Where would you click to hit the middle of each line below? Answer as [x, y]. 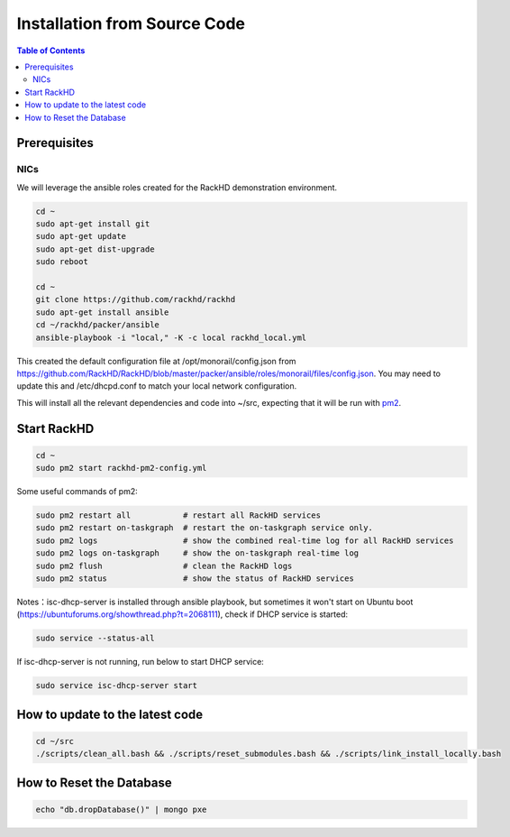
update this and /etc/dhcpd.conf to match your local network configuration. [157, 386]
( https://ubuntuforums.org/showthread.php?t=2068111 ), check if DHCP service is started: [182, 614]
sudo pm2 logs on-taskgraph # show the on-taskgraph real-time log [197, 553]
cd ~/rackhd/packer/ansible [97, 325]
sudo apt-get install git [93, 224]
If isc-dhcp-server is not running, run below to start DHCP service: [141, 662]
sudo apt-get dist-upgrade [95, 249]
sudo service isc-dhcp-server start [117, 686]
